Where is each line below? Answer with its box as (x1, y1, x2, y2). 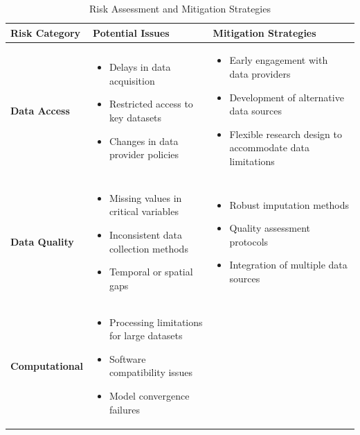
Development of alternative (229, 89, 344, 104)
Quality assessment (229, 221, 310, 235)
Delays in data (109, 60, 171, 74)
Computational (10, 358, 84, 373)
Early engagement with (229, 53, 328, 67)
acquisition (109, 73, 155, 87)
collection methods (109, 241, 188, 255)
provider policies (109, 147, 179, 162)
